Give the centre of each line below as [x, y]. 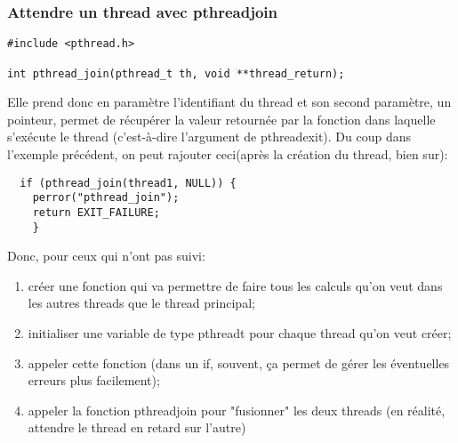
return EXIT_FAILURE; [96, 212]
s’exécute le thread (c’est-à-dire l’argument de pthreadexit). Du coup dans [209, 137]
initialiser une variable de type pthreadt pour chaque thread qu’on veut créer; [240, 332]
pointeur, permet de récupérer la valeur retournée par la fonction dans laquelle [221, 119]
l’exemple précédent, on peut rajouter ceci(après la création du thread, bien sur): [228, 153]
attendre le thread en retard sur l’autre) [137, 427]
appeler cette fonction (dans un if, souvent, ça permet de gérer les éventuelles [239, 362]
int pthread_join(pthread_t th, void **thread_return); [176, 73]
